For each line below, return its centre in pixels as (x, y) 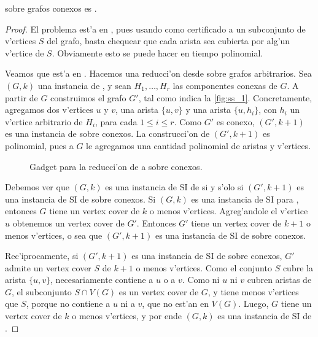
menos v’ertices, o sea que (54, 235)
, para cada (116, 121)
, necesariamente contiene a (102, 280)
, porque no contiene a (68, 304)
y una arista (208, 110)
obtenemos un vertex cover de (68, 223)
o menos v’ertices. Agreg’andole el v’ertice (229, 211)
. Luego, (254, 304)
